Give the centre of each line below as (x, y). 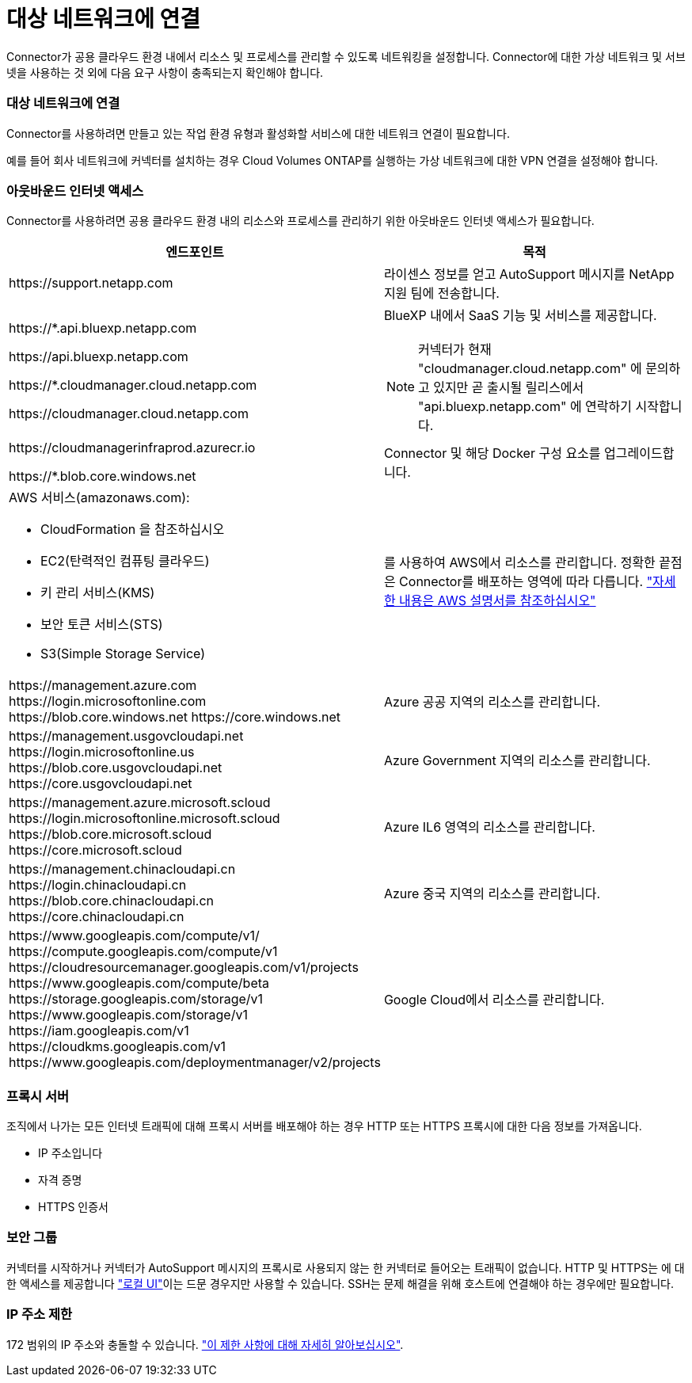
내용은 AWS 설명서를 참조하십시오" (498, 601)
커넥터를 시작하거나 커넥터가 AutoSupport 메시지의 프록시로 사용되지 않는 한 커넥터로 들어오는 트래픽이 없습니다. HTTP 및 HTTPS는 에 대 (346, 1267)
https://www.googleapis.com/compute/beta (139, 983)
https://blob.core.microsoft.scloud (110, 834)
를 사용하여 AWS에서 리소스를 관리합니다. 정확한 (519, 563)
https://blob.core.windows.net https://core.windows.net (175, 717)
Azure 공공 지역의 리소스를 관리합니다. (492, 702)
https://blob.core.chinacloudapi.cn (112, 901)
